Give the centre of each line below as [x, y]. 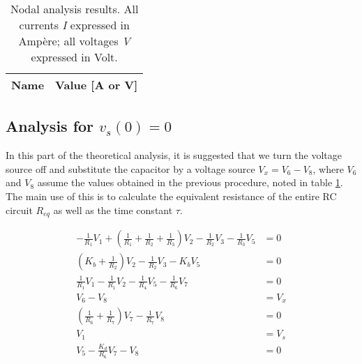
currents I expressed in [74, 25]
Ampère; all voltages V [74, 41]
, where [328, 168]
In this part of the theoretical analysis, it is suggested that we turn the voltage [174, 155]
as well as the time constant [113, 210]
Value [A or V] [97, 85]
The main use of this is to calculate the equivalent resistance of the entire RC [171, 196]
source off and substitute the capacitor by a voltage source [130, 168]
